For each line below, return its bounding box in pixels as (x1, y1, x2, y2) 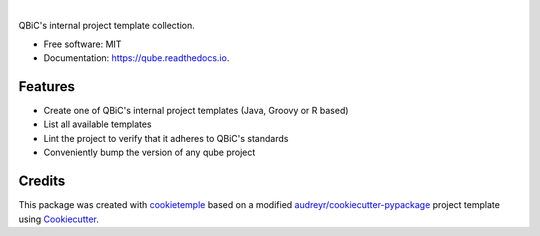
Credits (18, 173, 66, 190)
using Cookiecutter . (18, 213, 100, 225)
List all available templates (43, 118, 152, 130)
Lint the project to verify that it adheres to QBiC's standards (43, 132, 289, 144)
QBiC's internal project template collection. (18, 20, 195, 32)
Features (18, 78, 75, 95)
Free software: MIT (43, 38, 122, 50)
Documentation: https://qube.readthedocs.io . (43, 52, 230, 64)
